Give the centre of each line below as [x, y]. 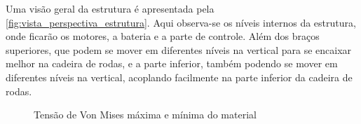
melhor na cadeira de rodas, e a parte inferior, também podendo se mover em [172, 63]
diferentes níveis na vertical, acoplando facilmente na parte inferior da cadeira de [179, 77]
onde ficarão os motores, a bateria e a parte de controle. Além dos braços [163, 36]
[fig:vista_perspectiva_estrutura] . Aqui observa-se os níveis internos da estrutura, [181, 22]
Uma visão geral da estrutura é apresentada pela [110, 8]
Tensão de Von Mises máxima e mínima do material [145, 115]
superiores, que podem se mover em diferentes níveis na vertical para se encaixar [179, 49]
